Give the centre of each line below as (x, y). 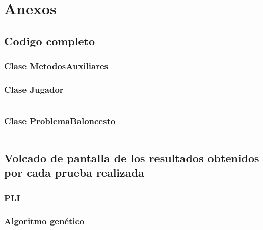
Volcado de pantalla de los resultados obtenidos (132, 157)
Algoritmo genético (44, 221)
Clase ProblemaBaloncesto (60, 121)
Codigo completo (50, 41)
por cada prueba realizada (74, 173)
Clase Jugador (34, 89)
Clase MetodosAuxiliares (56, 66)
